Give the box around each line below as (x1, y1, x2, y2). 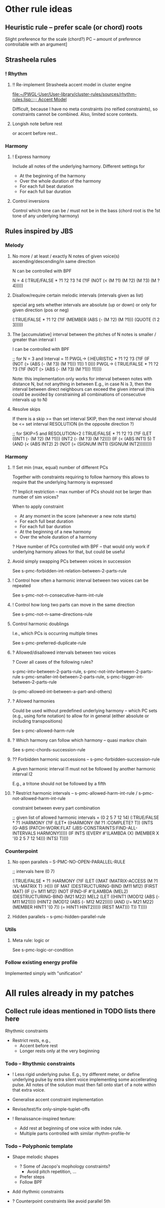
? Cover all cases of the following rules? (12, 659, 94, 665)
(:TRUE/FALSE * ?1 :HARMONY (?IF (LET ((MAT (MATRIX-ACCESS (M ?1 (12, 878, 158, 884)
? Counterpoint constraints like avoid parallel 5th (12, 1198, 111, 1204)
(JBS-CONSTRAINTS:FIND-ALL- (72, 825, 138, 831)
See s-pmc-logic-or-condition (12, 947, 74, 953)
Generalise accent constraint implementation (12, 1097, 103, 1103)
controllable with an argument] (5, 41, 67, 47)
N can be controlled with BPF (12, 268, 72, 274)
